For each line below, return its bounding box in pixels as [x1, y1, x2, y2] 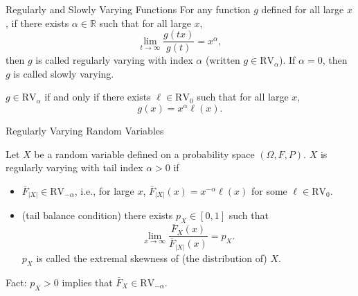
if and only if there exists [44, 89, 151, 104]
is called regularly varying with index [35, 53, 193, 67]
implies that [62, 275, 113, 289]
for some [251, 183, 287, 198]
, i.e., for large [74, 183, 134, 198]
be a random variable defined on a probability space [34, 146, 255, 161]
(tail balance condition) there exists [21, 208, 173, 223]
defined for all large [261, 2, 344, 16]
